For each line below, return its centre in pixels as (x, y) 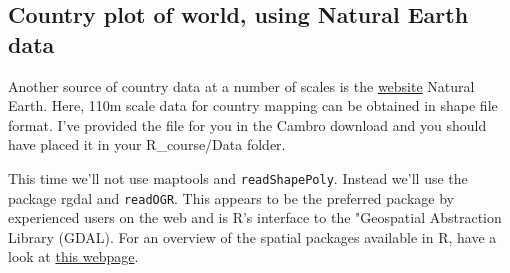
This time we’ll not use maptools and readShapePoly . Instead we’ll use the (238, 177)
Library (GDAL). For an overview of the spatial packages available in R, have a (252, 236)
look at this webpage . (73, 256)
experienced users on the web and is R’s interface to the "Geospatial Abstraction (255, 217)
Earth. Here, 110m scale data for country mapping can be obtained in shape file (253, 105)
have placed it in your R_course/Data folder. (147, 144)
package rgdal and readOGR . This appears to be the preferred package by (231, 197)
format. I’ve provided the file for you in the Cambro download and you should (247, 124)
